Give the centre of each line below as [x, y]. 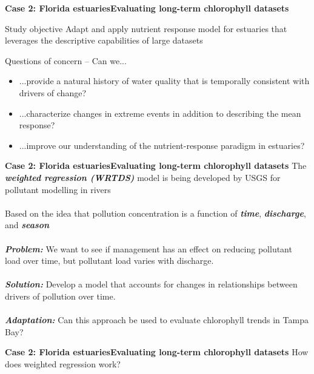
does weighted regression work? [63, 363]
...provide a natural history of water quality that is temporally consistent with [164, 81]
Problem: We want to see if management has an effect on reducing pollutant [149, 248]
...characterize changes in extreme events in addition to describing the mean [160, 113]
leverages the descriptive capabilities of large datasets [104, 40]
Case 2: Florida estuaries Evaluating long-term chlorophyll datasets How [157, 352]
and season [27, 225]
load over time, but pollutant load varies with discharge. [109, 261]
